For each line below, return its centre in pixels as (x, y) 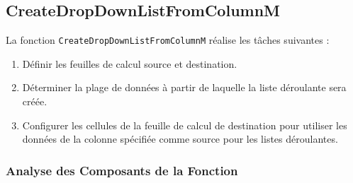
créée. (35, 101)
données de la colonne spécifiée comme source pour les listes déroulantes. (180, 139)
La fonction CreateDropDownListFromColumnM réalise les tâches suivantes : (168, 40)
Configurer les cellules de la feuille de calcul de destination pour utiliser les (185, 125)
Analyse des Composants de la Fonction (122, 170)
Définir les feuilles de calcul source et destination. (130, 63)
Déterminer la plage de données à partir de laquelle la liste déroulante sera (184, 87)
